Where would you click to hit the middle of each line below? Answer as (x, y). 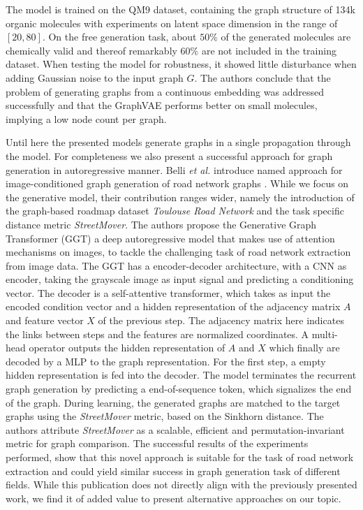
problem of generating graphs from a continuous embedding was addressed (165, 91)
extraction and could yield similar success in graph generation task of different (173, 471)
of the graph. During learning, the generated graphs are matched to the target (173, 402)
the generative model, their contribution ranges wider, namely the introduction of (180, 197)
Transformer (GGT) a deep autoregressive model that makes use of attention (170, 238)
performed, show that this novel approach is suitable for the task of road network (180, 457)
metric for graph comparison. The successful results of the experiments (157, 443)
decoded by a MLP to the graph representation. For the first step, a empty (166, 361)
